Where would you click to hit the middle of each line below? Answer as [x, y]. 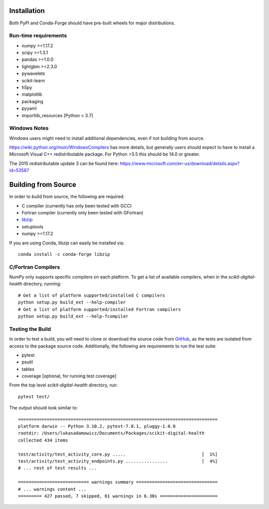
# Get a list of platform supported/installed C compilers [92, 295]
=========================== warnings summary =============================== [118, 482]
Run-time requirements [38, 36]
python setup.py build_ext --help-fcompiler [73, 316]
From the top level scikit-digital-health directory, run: [64, 385]
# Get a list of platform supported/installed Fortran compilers [100, 309]
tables [28, 369]
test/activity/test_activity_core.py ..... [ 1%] [118, 454]
